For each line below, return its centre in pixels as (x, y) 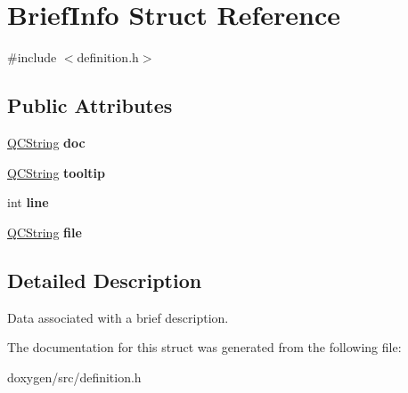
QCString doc (46, 142)
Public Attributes (90, 105)
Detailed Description (105, 280)
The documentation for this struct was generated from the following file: (204, 347)
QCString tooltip (57, 172)
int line (28, 202)
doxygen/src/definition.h (74, 377)
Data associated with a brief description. (118, 317)
